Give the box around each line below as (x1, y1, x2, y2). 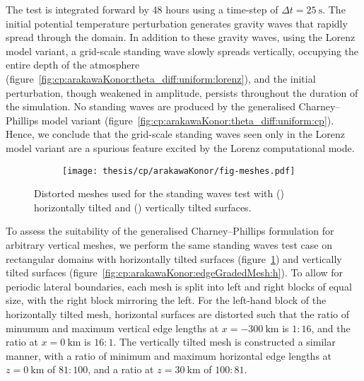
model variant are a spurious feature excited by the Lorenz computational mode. (6, 140, 355, 155)
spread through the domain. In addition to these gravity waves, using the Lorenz (6, 30, 356, 45)
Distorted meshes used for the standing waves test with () (34, 186, 284, 201)
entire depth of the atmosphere (6, 57, 140, 72)
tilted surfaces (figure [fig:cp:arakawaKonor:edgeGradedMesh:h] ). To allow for (6, 265, 344, 280)
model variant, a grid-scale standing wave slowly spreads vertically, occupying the (6, 43, 359, 58)
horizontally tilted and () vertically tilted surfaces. (34, 199, 252, 214)
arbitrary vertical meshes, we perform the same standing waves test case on (6, 237, 332, 252)
